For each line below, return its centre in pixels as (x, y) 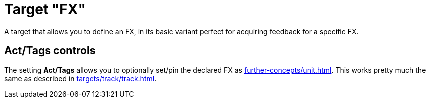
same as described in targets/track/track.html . (80, 78)
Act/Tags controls (50, 51)
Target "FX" (45, 9)
